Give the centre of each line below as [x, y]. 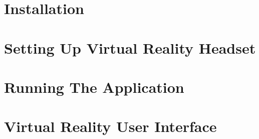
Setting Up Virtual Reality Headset [130, 47]
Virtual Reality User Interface [110, 126]
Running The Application [94, 87]
